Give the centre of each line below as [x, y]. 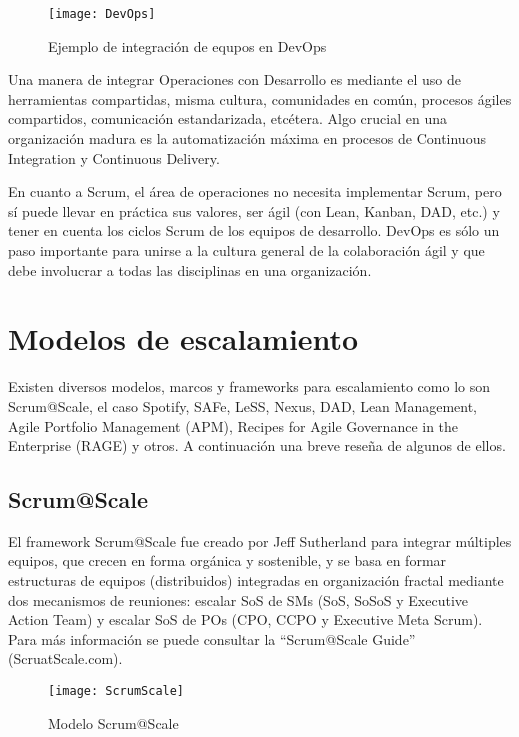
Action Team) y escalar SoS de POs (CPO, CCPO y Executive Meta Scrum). [245, 619]
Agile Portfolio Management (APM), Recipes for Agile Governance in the [233, 425]
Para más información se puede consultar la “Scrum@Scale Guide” [212, 638]
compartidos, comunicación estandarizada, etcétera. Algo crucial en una [227, 118]
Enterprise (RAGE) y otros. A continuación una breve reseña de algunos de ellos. [257, 445]
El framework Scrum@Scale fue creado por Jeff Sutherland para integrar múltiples [260, 540]
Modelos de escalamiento [183, 338]
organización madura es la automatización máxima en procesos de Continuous [247, 138]
